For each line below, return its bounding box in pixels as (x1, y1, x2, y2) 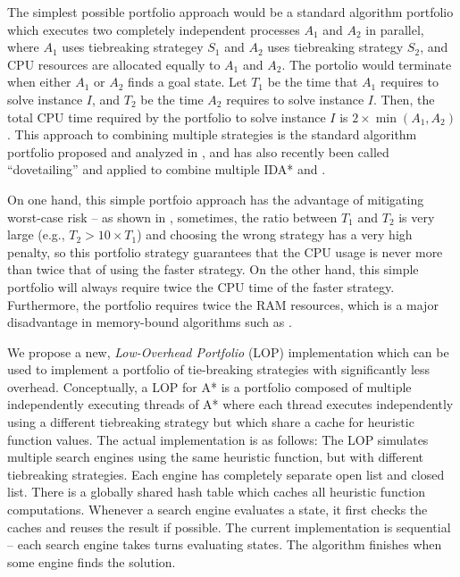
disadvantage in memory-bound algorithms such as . (7, 313, 292, 331)
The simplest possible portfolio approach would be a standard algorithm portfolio (7, 3, 454, 21)
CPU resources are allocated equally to (7, 54, 221, 73)
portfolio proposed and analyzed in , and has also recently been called (7, 142, 389, 161)
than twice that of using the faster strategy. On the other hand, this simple (7, 260, 419, 279)
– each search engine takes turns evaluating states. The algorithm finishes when (7, 535, 442, 554)
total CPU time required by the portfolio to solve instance (7, 107, 326, 126)
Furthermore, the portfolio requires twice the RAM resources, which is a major (7, 295, 439, 314)
